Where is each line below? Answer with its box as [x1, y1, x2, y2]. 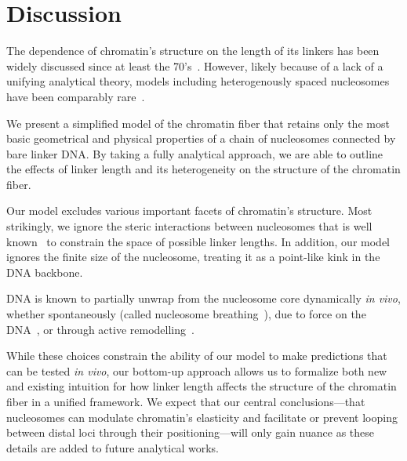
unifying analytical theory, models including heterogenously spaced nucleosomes [6, 73, 390, 89]
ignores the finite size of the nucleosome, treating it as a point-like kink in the [6, 249, 380, 265]
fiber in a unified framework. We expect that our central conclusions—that [6, 394, 365, 409]
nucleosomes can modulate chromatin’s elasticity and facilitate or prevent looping [6, 408, 398, 425]
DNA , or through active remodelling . [6, 321, 194, 337]
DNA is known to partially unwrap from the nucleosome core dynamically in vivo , [6, 290, 401, 307]
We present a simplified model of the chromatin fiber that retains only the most [6, 114, 390, 131]
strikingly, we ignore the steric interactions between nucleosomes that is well [6, 218, 372, 234]
